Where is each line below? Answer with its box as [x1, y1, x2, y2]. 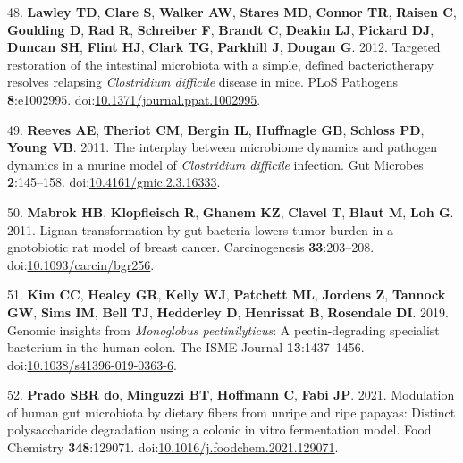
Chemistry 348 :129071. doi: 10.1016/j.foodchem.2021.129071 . [7, 438, 339, 457]
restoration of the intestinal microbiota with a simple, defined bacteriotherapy [7, 55, 434, 73]
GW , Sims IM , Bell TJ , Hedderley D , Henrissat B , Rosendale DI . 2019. [7, 302, 449, 321]
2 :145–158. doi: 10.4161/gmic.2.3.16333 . [7, 173, 221, 191]
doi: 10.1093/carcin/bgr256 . [7, 255, 155, 274]
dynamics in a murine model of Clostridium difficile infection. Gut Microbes [7, 155, 424, 173]
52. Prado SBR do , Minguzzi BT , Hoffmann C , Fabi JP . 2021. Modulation [7, 385, 455, 404]
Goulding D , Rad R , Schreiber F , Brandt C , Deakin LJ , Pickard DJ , [7, 20, 434, 38]
